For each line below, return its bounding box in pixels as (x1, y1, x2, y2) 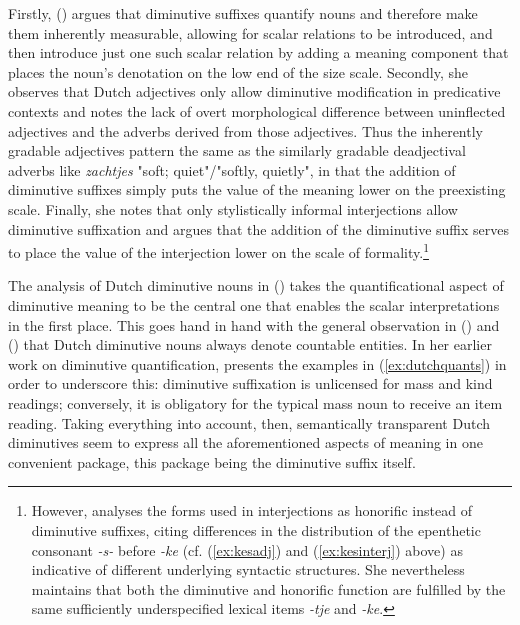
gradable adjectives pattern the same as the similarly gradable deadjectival (8, 140, 466, 161)
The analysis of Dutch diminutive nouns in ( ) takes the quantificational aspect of (8, 275, 504, 296)
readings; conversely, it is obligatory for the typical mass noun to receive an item (8, 392, 503, 413)
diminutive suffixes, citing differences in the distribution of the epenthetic (31, 519, 481, 540)
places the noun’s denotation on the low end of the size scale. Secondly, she (8, 61, 469, 82)
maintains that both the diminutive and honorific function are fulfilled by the (31, 578, 506, 599)
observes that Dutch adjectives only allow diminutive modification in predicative (8, 81, 501, 102)
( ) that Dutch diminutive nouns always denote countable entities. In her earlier (8, 334, 492, 355)
